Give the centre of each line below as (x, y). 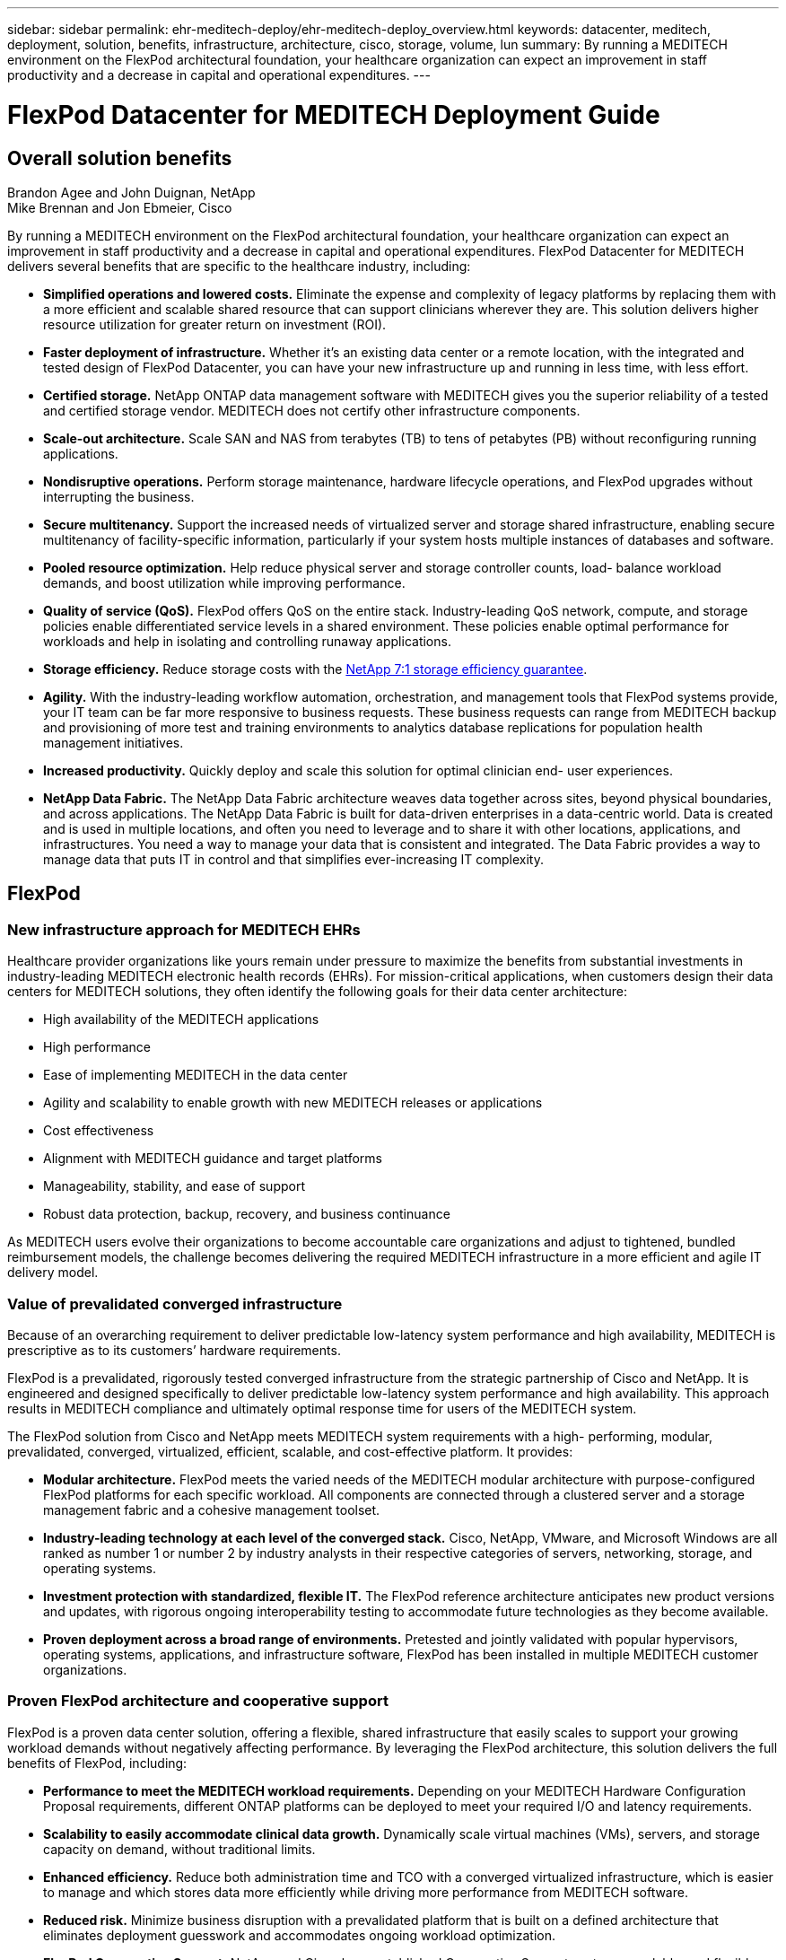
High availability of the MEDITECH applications (181, 1019)
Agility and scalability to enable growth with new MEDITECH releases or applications (293, 1103)
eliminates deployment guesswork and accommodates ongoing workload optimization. (300, 1935)
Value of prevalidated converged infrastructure (175, 1304)
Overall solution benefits (120, 158)
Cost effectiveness (99, 1131)
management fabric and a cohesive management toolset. (212, 1509)
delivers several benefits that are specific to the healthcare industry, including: (239, 266)
